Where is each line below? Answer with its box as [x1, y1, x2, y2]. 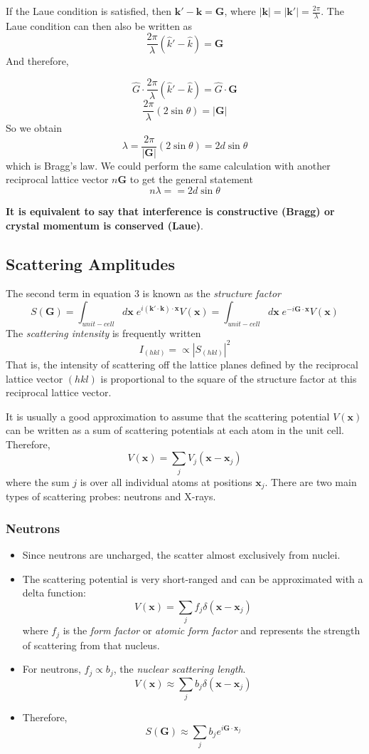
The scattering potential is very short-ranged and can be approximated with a [22, 571, 363, 586]
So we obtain [6, 120, 62, 135]
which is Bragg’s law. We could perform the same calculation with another [6, 157, 331, 172]
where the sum [6, 474, 70, 489]
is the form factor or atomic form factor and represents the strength [63, 623, 360, 638]
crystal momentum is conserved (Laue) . [6, 217, 203, 232]
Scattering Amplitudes [6, 252, 175, 274]
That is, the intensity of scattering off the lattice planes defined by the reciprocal [6, 356, 358, 371]
